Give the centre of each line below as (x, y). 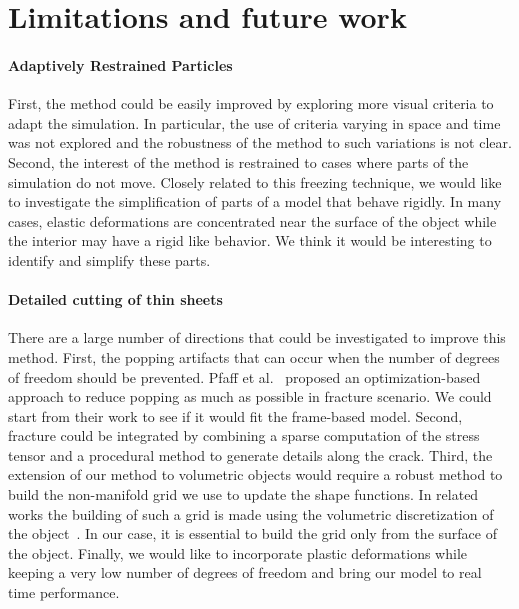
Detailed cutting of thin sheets (115, 299)
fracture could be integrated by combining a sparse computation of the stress (244, 435)
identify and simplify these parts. (109, 259)
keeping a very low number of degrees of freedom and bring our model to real (245, 572)
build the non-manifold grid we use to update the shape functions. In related (243, 494)
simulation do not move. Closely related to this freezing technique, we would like (255, 181)
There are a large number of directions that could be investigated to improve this (257, 337)
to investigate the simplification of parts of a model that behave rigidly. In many (255, 201)
